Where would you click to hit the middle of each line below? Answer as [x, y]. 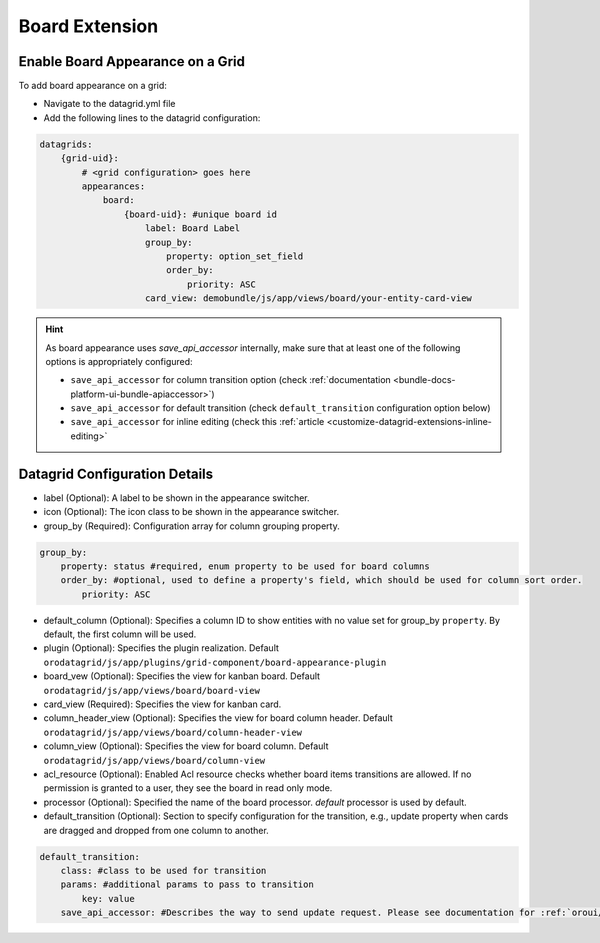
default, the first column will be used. [120, 634]
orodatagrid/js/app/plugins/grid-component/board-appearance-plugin [215, 662]
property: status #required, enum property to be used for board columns [245, 566]
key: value [108, 898]
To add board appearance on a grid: [92, 86]
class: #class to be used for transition [163, 870]
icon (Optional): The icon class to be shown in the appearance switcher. [191, 512]
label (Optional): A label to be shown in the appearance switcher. [176, 497]
